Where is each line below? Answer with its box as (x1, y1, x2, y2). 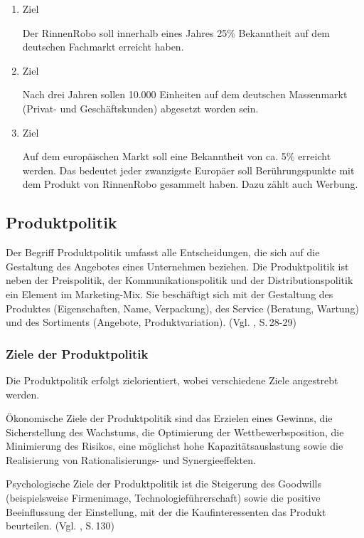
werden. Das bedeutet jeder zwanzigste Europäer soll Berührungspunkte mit (22, 162, 355, 177)
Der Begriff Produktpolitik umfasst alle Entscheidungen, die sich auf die (6, 245, 320, 260)
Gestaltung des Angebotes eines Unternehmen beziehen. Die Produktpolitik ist (6, 258, 349, 273)
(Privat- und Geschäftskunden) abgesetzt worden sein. (22, 100, 259, 115)
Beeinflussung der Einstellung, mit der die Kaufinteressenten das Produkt (6, 504, 326, 519)
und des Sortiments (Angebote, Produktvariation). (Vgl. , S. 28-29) (6, 315, 296, 329)
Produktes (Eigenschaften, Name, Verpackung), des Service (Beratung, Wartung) (6, 300, 359, 315)
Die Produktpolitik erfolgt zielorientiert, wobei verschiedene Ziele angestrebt (6, 372, 338, 387)
